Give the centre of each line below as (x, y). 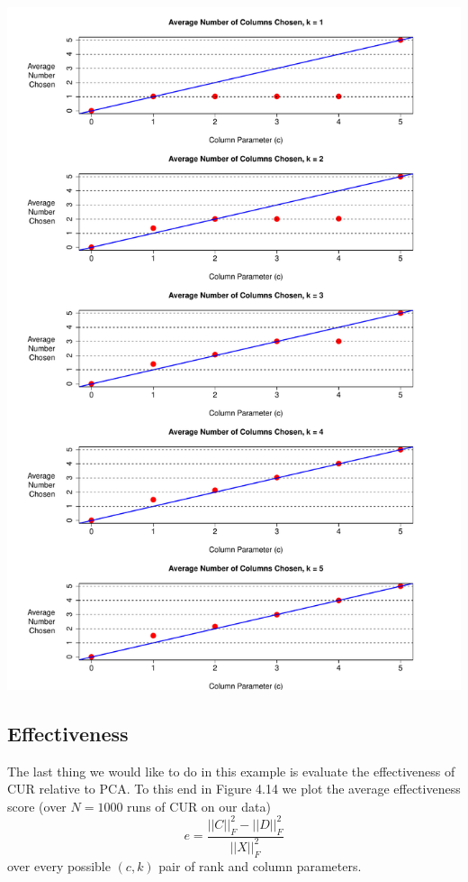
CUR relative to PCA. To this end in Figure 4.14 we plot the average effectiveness (234, 789)
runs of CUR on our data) (199, 806)
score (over (37, 806)
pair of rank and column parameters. (260, 865)
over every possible (59, 865)
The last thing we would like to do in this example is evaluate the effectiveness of (231, 771)
